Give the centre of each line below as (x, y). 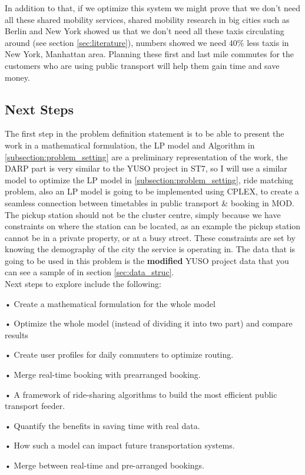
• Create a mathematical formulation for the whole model (110, 303)
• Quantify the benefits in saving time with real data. (102, 425)
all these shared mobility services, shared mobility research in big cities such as (147, 19)
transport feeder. (35, 406)
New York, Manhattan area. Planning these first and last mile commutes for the (150, 54)
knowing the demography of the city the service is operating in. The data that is (150, 249)
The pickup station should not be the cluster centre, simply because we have (143, 214)
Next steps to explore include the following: (83, 284)
